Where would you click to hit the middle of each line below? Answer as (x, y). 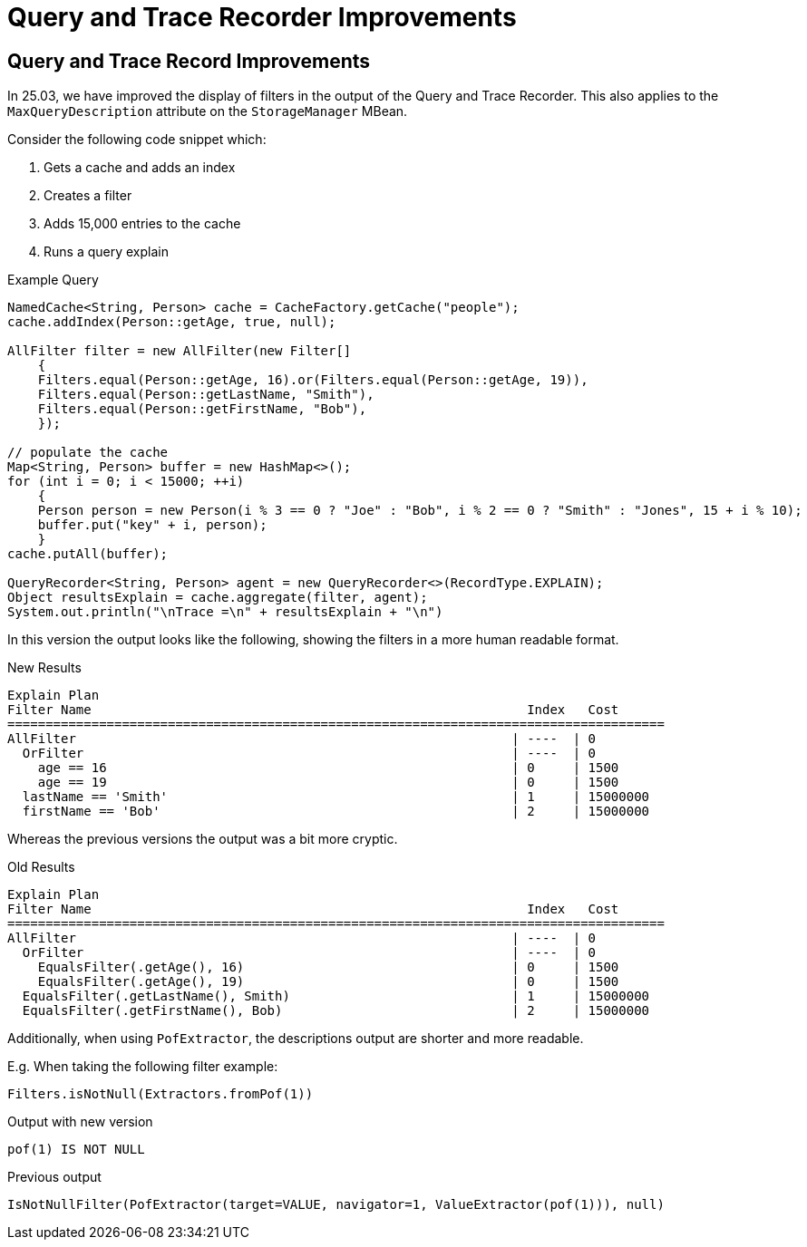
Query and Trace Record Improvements (189, 61)
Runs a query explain (106, 252)
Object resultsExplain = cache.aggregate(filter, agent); (218, 598)
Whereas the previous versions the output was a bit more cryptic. (203, 839)
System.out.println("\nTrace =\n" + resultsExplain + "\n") (225, 612)
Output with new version (80, 1122)
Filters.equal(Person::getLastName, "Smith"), (206, 395)
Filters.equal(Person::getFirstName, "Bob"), (202, 409)
